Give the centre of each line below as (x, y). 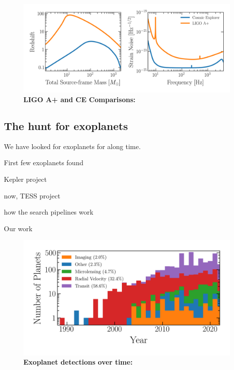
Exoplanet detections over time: (78, 362)
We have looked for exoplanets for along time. (72, 146)
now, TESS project (32, 195)
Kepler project (25, 179)
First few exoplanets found (44, 163)
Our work (18, 228)
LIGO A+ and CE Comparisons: (79, 99)
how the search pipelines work (49, 212)
